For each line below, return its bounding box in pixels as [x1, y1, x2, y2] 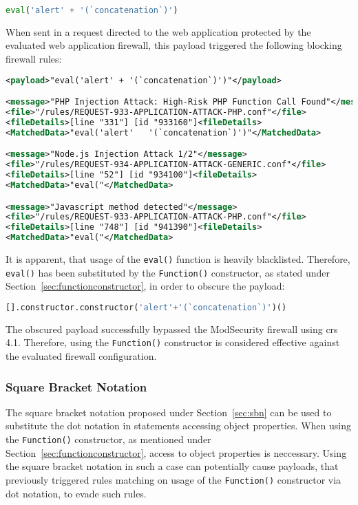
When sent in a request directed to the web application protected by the [6, 24, 311, 39]
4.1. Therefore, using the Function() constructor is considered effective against [6, 335, 340, 350]
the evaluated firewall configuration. [6, 349, 157, 363]
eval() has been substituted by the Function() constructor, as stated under [6, 265, 330, 279]
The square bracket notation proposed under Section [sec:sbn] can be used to [6, 405, 332, 419]
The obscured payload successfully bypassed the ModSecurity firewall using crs [6, 321, 338, 336]
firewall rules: [6, 52, 62, 66]
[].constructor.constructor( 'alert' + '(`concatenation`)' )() [6, 302, 287, 312]
